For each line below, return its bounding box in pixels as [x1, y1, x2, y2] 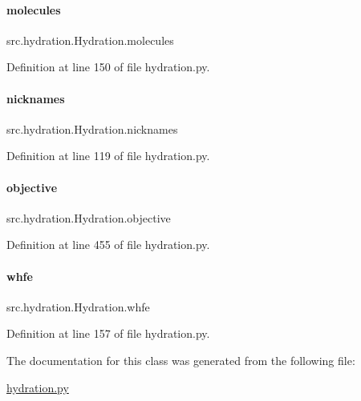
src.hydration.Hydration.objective [6, 209, 171, 226]
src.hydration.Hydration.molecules [6, 31, 174, 48]
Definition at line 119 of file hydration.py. [6, 147, 210, 164]
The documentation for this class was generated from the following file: [6, 351, 355, 368]
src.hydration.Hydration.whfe [6, 298, 150, 315]
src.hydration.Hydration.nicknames [6, 120, 178, 137]
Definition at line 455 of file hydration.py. [6, 236, 210, 253]
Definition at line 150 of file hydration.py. [6, 58, 210, 75]
